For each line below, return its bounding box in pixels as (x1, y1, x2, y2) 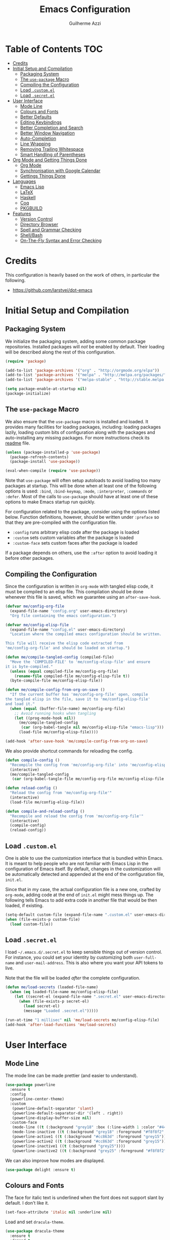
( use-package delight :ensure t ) (5, 1167, 76, 1172)
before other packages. (5, 555, 54, 561)
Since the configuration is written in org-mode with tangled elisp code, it (5, 583, 153, 589)
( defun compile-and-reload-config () (5, 809, 85, 814)
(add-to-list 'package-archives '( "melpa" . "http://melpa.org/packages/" (5, 373, 166, 378)
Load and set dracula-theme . (5, 1219, 65, 1225)
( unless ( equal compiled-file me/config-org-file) (10, 669, 119, 674)
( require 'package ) (5, 359, 47, 364)
